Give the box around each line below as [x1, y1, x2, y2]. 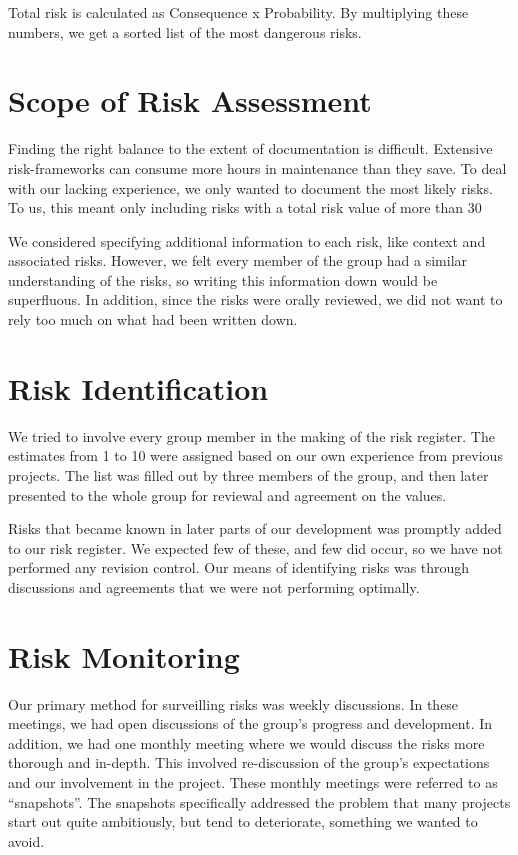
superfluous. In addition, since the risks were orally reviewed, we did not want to [8, 289, 503, 310]
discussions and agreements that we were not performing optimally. [8, 576, 420, 597]
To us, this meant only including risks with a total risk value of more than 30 [8, 197, 482, 218]
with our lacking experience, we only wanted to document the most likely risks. [8, 177, 493, 198]
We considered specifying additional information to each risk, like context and [8, 230, 486, 251]
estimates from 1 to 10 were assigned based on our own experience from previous [8, 445, 503, 466]
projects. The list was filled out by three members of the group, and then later [8, 464, 489, 485]
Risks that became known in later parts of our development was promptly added [8, 518, 502, 539]
